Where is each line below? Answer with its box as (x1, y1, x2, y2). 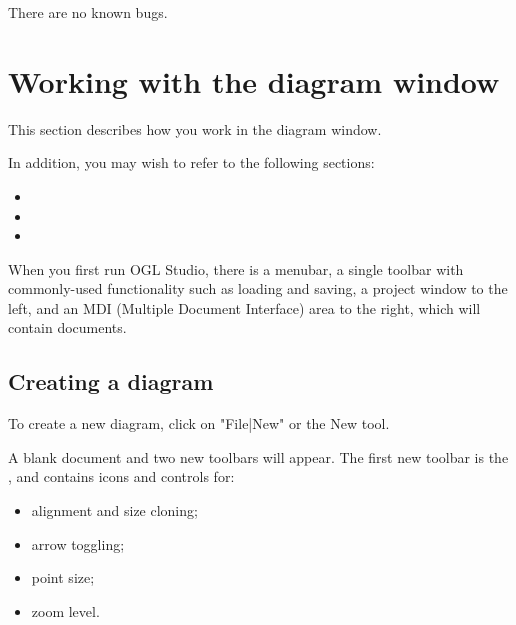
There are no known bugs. (8, 2, 168, 22)
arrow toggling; (31, 533, 125, 554)
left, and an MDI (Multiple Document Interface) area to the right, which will (8, 297, 481, 318)
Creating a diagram (8, 366, 214, 397)
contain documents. (8, 317, 127, 338)
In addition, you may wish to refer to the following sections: (8, 152, 375, 173)
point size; (31, 567, 95, 588)
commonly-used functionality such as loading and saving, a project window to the (8, 278, 508, 299)
